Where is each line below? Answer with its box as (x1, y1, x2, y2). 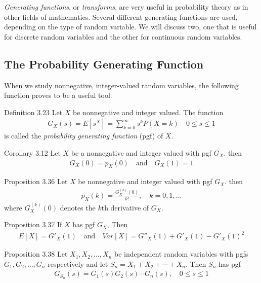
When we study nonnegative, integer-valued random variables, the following (4, 80, 239, 90)
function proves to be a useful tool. (4, 90, 112, 100)
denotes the (60, 202, 96, 213)
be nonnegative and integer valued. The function (73, 107, 224, 117)
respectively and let (48, 258, 108, 269)
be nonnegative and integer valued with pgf (78, 176, 212, 187)
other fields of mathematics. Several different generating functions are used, (4, 11, 238, 22)
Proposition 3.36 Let (4, 176, 68, 187)
